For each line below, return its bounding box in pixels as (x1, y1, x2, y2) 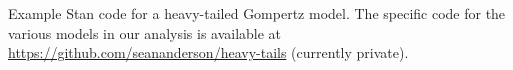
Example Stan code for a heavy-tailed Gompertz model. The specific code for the (8, 3, 506, 23)
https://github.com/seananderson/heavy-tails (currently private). (8, 42, 409, 63)
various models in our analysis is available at (8, 22, 282, 43)
